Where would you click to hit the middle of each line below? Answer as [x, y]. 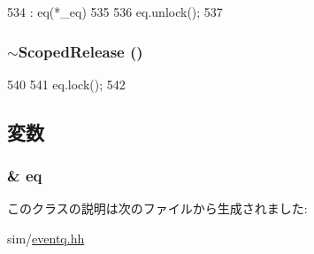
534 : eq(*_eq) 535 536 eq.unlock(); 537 [115, 12]
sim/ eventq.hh [46, 238]
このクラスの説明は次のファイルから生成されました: [157, 208]
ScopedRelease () [80, 51]
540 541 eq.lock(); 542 [66, 84]
